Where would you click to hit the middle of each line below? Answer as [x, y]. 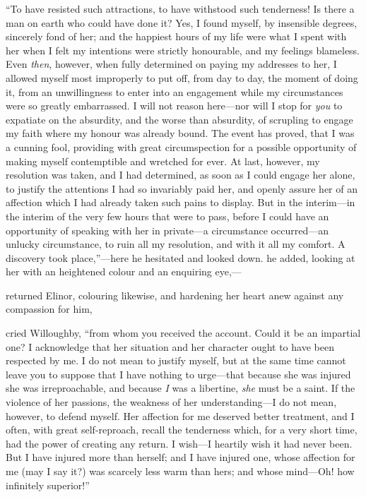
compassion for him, [49, 309]
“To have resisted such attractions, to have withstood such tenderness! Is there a [180, 8]
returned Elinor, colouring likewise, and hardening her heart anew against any [175, 295]
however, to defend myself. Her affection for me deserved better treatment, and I [180, 415]
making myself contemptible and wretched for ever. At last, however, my [163, 161]
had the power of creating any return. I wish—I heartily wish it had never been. [179, 443]
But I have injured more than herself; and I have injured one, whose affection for [181, 457]
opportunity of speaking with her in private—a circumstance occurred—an [167, 230]
